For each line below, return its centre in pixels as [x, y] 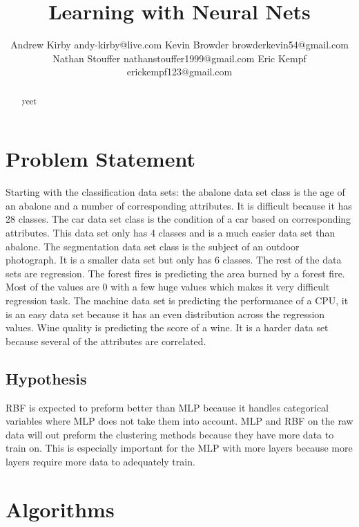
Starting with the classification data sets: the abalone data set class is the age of [175, 192]
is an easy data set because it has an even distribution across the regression [165, 314]
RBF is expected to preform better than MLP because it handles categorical [167, 407]
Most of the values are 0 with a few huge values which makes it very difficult [168, 287]
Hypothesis [46, 378]
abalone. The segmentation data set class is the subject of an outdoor [153, 246]
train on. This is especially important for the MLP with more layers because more [179, 448]
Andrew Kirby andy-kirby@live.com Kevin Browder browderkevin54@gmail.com [179, 45]
